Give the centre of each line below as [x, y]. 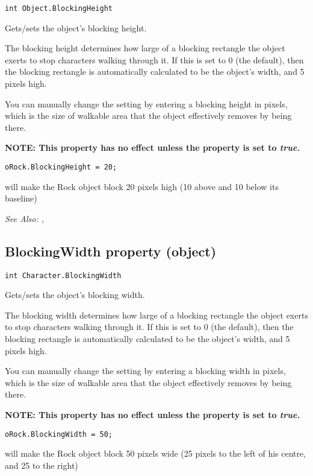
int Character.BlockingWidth [63, 275]
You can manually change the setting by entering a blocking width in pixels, [145, 371]
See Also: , [24, 218]
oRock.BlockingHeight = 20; [61, 167]
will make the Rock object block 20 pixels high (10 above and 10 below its [142, 186]
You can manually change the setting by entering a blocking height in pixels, [146, 103]
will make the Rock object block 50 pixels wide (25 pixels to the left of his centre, [156, 453]
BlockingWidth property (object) [111, 251]
